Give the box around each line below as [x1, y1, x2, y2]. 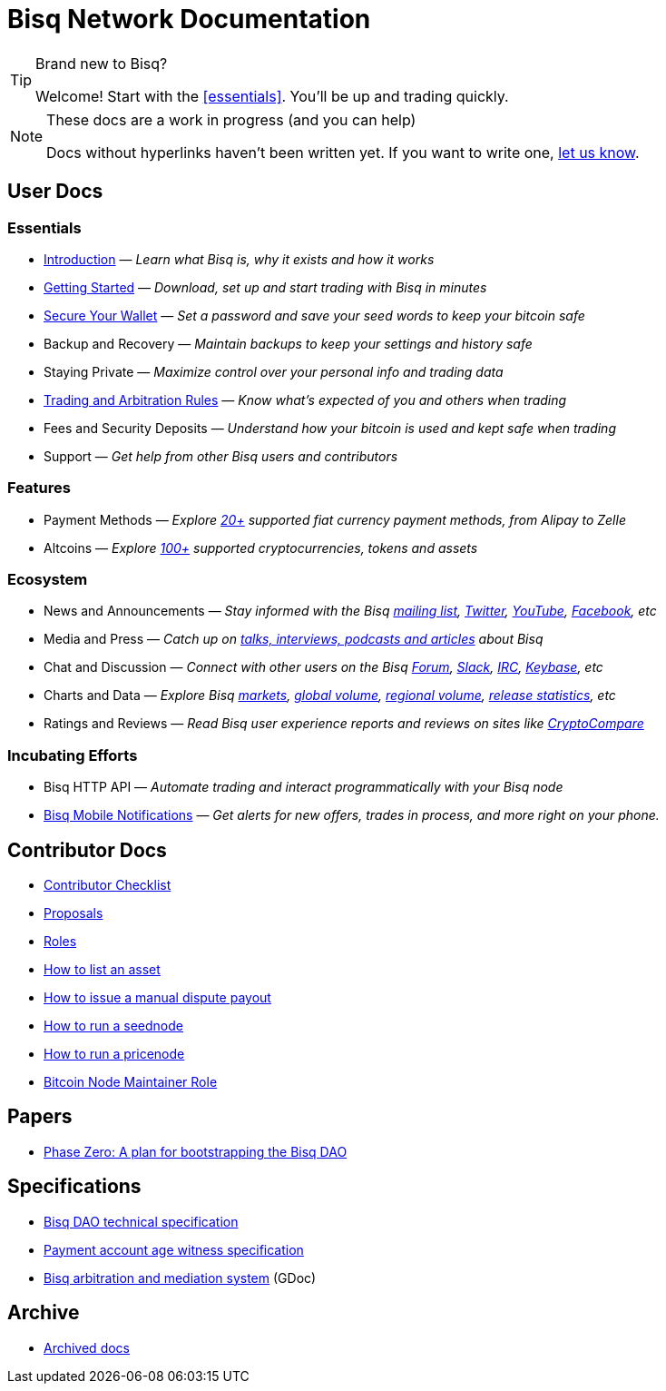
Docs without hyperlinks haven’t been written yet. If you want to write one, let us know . [46, 143, 640, 162]
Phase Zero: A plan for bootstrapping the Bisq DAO [44, 1143, 348, 1159]
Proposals [44, 905, 103, 922]
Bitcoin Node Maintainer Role [44, 1074, 218, 1090]
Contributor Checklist [44, 877, 171, 893]
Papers [7, 1105, 73, 1129]
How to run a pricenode [44, 1046, 185, 1062]
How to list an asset [44, 962, 161, 978]
